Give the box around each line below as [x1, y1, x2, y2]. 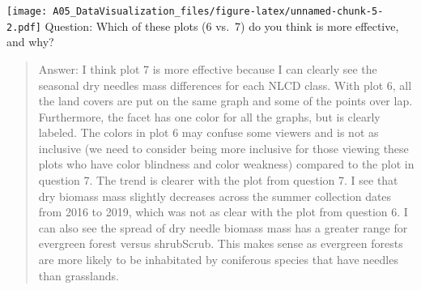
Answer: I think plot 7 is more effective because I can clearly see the [38, 60, 377, 77]
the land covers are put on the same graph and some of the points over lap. [38, 92, 413, 109]
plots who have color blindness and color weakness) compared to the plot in [38, 156, 415, 173]
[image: [6, 6, 48, 17]
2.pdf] [6, 21, 41, 33]
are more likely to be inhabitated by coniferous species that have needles [38, 251, 398, 268]
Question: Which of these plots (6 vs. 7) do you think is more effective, [45, 17, 399, 34]
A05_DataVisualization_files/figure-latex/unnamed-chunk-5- [53, 6, 384, 17]
